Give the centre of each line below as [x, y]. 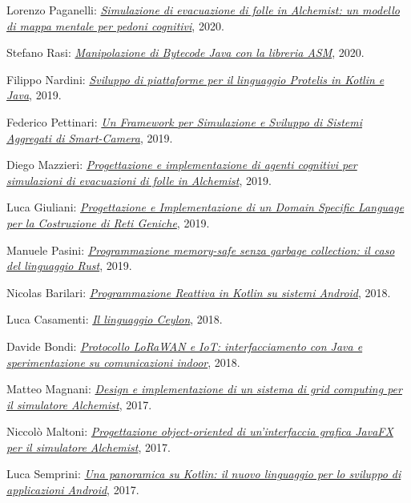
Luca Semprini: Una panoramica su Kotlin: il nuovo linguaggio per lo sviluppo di [204, 474]
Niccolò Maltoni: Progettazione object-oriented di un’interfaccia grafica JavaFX [200, 431]
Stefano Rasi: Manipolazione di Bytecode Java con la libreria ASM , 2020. [185, 52]
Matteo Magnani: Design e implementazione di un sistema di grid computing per [204, 389]
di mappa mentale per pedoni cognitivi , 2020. [115, 25]
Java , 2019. [34, 95]
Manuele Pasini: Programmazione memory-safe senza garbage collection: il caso [201, 249]
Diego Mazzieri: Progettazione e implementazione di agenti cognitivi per [182, 165]
